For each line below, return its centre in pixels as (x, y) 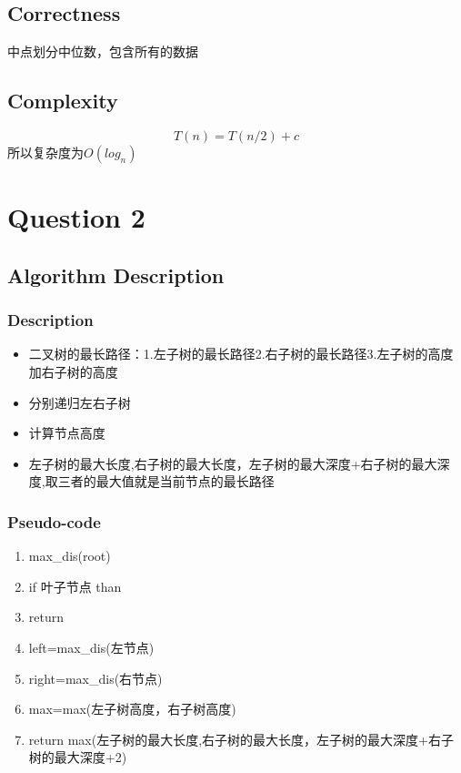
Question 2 (76, 217)
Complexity (63, 101)
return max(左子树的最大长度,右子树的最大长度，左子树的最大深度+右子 (241, 739)
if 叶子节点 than (75, 586)
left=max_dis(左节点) (91, 647)
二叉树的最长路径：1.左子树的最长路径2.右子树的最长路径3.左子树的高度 (241, 354)
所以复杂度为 (45, 152)
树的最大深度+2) (78, 757)
